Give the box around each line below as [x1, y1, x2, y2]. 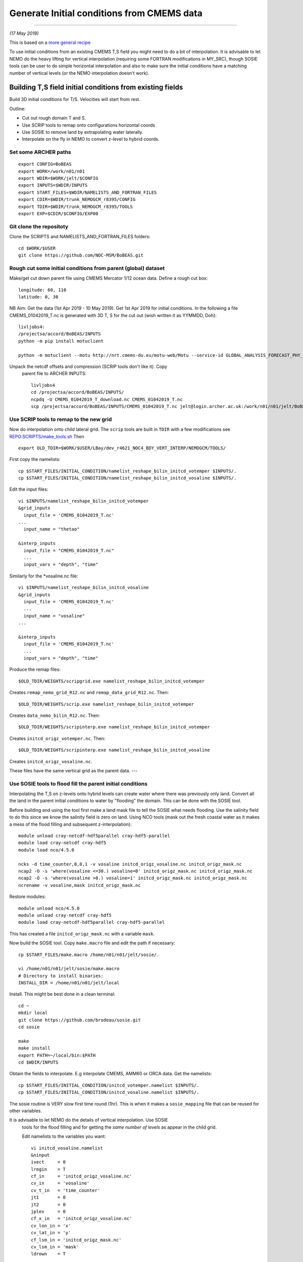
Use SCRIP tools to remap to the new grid [9, 415, 112, 423]
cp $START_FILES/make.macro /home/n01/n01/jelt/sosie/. [18, 952, 160, 958]
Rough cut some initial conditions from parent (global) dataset [9, 265, 165, 272]
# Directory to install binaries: [18, 973, 104, 979]
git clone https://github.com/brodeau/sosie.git [18, 1017, 141, 1023]
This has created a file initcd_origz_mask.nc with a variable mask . [9, 930, 155, 936]
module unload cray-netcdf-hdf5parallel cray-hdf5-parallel [18, 833, 170, 839]
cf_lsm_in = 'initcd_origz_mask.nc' [31, 1237, 122, 1243]
